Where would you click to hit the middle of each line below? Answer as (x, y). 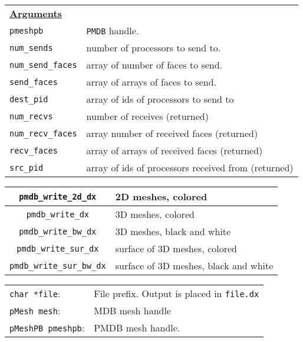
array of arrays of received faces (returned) (174, 150)
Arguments (36, 13)
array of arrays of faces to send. (151, 82)
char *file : (35, 293)
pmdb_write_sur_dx (58, 248)
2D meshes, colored (161, 196)
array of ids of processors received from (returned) (190, 167)
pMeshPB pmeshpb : (47, 328)
